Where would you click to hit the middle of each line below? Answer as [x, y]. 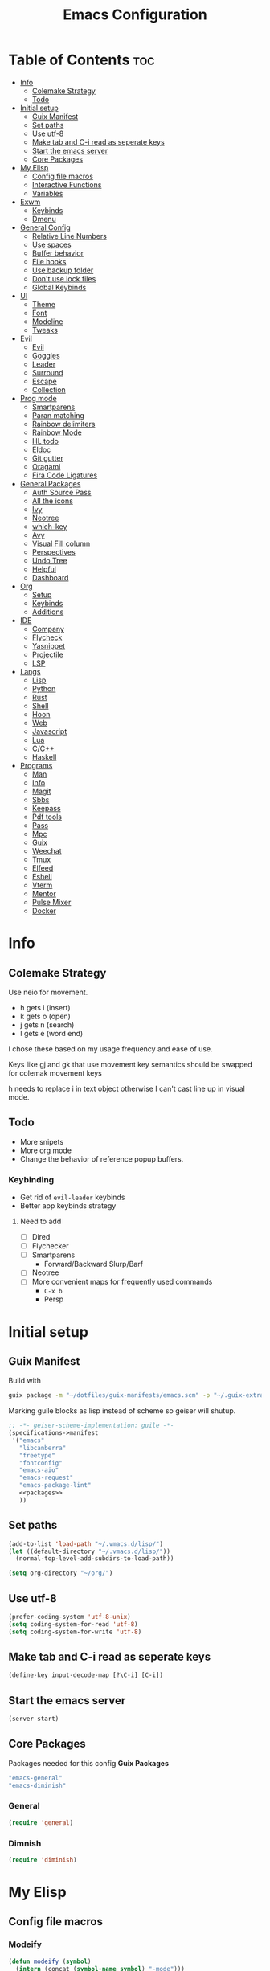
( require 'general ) [41, 1822]
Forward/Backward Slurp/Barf [93, 1264]
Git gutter [48, 458]
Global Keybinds [59, 287]
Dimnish [25, 1843]
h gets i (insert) [45, 1007]
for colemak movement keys [55, 1073]
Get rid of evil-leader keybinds [72, 1197]
